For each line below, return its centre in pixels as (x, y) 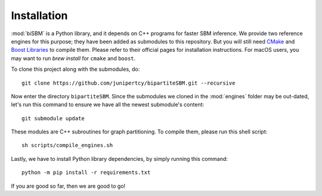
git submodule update (53, 118)
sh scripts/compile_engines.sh (67, 145)
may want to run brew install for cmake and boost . (73, 58)
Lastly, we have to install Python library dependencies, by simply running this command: (119, 158)
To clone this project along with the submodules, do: (75, 69)
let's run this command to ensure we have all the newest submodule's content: (108, 105)
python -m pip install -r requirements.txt (86, 172)
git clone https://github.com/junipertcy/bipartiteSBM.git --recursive (129, 83)
